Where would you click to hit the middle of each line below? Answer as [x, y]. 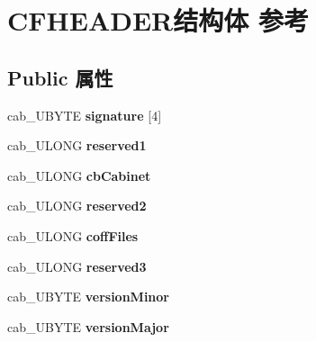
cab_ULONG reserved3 [77, 266]
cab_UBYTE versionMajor [88, 326]
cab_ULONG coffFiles [73, 235]
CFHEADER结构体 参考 [158, 20]
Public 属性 [60, 77]
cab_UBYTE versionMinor [88, 297]
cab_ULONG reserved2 [77, 206]
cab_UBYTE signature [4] [85, 115]
